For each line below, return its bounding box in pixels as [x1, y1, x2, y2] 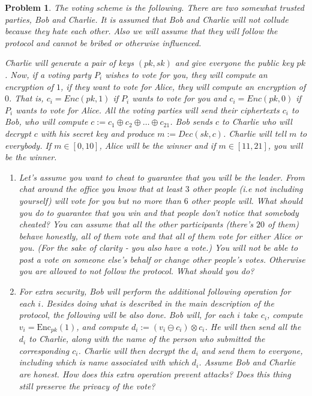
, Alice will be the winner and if [99, 139, 216, 151]
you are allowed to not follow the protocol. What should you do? [19, 265, 254, 277]
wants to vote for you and [132, 92, 227, 104]
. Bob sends [170, 115, 212, 128]
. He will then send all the [205, 320, 301, 332]
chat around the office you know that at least [19, 182, 182, 195]
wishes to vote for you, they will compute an [105, 68, 268, 80]
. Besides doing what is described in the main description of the [41, 296, 274, 309]
